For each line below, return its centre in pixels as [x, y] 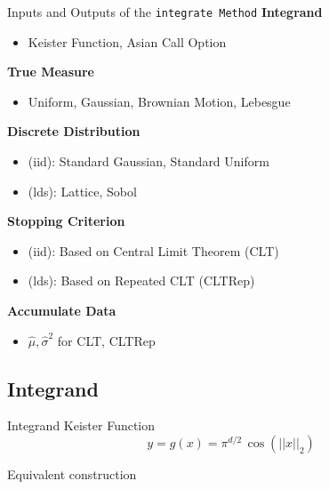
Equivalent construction [72, 473]
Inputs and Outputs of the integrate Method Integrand [165, 12]
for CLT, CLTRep [106, 340]
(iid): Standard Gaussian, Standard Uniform [148, 161]
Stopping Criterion [66, 221]
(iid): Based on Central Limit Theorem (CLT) [153, 250]
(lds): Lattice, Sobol [82, 191]
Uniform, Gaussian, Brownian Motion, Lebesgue [159, 101]
